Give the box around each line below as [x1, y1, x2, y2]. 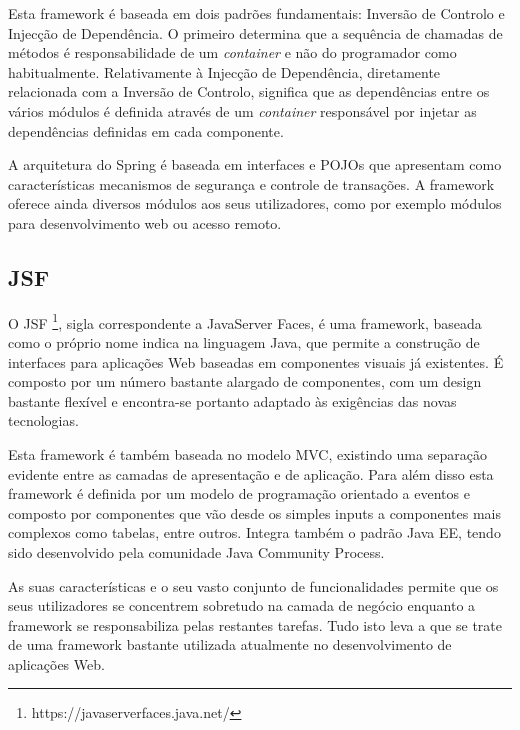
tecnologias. [8, 410, 79, 431]
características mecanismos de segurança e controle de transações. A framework [8, 173, 495, 194]
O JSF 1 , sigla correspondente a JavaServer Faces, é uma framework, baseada [8, 309, 482, 333]
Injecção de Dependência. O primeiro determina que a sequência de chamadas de [8, 22, 503, 43]
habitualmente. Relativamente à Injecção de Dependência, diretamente [8, 61, 441, 82]
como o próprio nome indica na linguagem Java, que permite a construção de [8, 331, 480, 352]
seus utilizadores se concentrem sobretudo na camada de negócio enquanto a [8, 595, 476, 616]
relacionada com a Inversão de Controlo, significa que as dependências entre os [8, 81, 490, 102]
